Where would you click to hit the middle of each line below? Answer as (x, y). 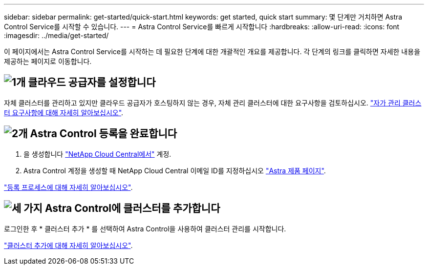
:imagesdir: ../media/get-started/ (56, 35)
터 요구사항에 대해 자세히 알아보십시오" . (64, 112)
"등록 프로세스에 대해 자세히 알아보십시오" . (68, 187)
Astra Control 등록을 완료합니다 (104, 134)
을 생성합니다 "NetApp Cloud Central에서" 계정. (97, 154)
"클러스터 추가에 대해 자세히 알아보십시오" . (68, 245)
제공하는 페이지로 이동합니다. (48, 61)
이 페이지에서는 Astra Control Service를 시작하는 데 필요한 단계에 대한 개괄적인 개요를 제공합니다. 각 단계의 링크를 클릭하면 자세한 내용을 (212, 52)
